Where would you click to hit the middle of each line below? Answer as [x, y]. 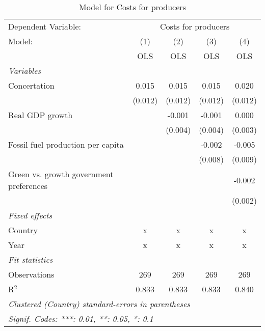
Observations [31, 274]
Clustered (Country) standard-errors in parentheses [99, 304]
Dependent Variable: [45, 26]
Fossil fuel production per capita [66, 144]
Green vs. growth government [61, 174]
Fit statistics [31, 259]
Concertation [31, 85]
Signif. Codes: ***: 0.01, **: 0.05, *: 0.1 [81, 319]
